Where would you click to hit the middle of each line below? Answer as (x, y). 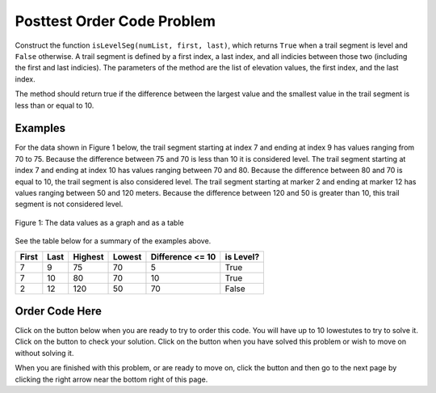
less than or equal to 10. (55, 105)
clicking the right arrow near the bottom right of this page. (111, 379)
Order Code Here (59, 311)
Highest (88, 256)
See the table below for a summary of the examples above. (113, 241)
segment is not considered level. (69, 204)
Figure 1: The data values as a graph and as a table (100, 222)
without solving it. (44, 353)
